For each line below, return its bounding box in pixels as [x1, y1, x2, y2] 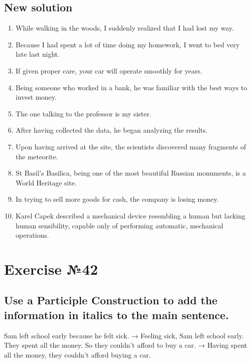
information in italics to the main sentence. [4, 307, 229, 322]
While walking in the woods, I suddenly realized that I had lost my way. [15, 23, 234, 33]
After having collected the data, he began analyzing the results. [15, 125, 208, 135]
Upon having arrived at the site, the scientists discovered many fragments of [15, 141, 246, 151]
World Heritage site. [15, 177, 77, 187]
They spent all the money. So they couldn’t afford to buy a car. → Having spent [4, 340, 247, 350]
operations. [15, 230, 49, 240]
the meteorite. [15, 151, 58, 161]
